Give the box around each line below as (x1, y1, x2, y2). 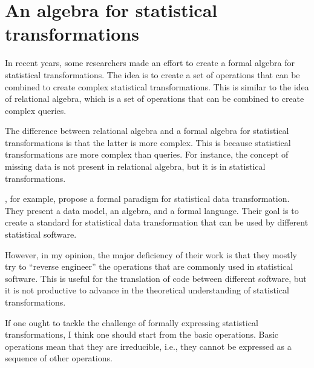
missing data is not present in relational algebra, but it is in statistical (5, 160, 266, 173)
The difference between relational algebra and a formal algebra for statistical (5, 124, 289, 137)
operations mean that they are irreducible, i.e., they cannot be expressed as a (5, 340, 292, 352)
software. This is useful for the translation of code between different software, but (5, 272, 307, 284)
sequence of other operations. (5, 352, 113, 364)
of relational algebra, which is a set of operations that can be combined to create (5, 92, 304, 105)
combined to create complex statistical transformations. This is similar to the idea (5, 80, 309, 93)
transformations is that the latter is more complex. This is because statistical (5, 136, 291, 149)
